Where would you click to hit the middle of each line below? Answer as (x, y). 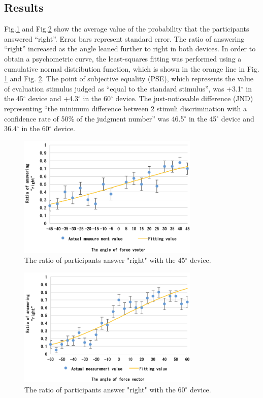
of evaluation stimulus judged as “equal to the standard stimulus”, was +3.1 (123, 88)
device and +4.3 (53, 98)
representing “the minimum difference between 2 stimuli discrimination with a (125, 108)
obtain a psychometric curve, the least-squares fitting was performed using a (123, 58)
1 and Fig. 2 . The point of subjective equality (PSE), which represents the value (129, 79)
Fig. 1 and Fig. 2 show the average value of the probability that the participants (127, 29)
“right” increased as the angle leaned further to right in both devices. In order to (130, 49)
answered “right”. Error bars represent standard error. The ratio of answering (124, 38)
